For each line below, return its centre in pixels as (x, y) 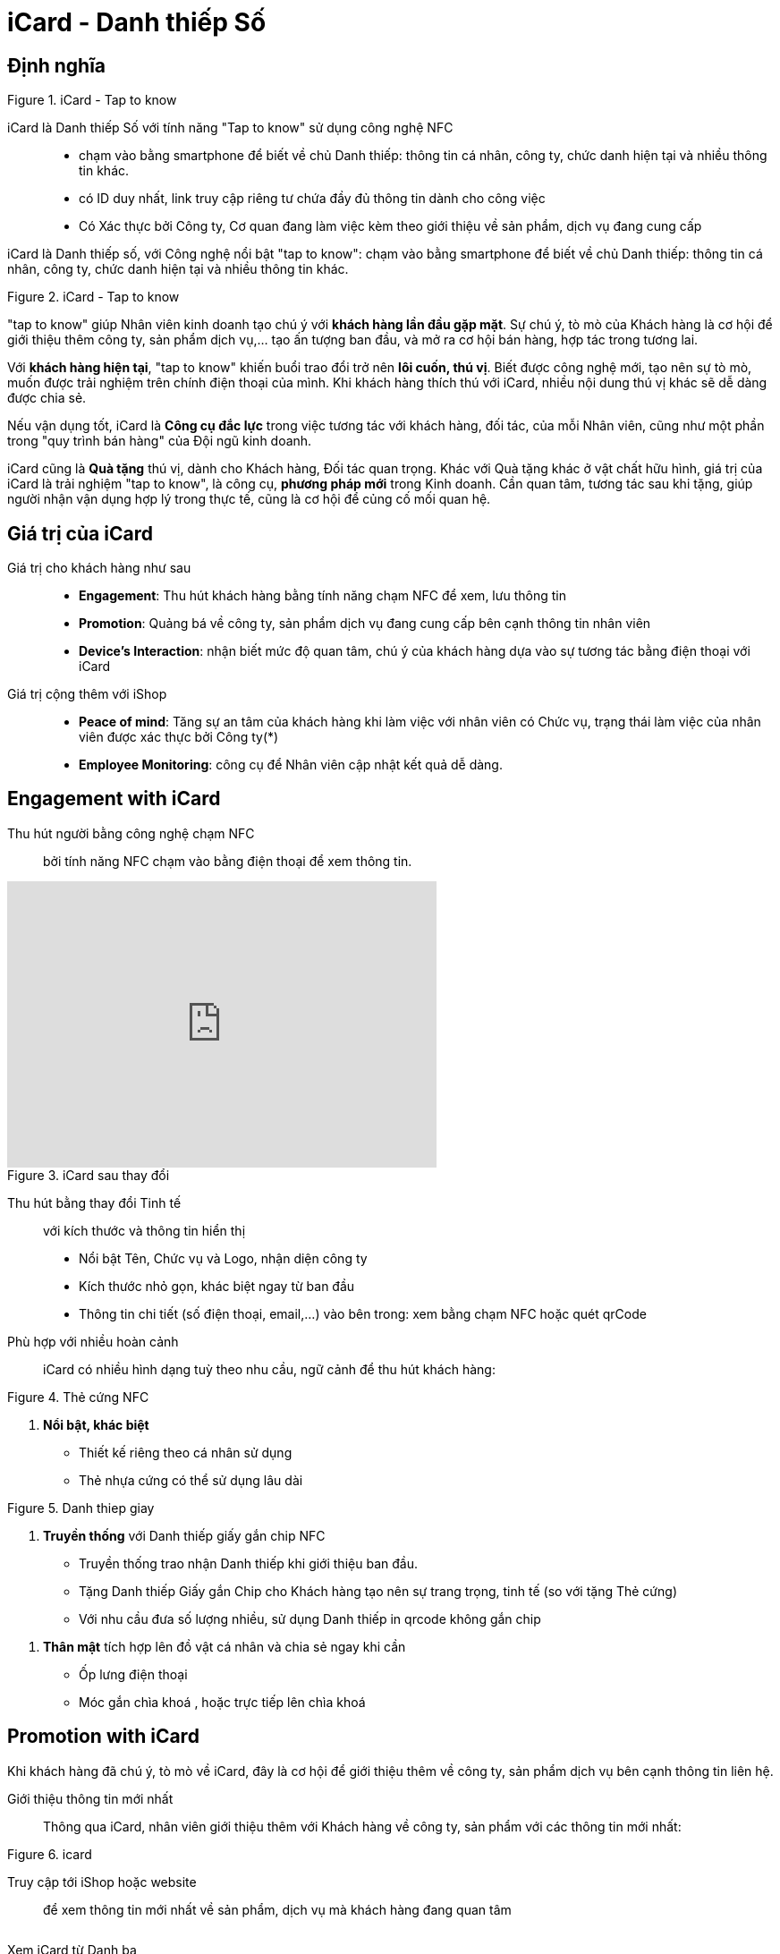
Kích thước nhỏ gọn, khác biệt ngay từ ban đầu (217, 1286)
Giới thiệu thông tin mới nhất (90, 1798)
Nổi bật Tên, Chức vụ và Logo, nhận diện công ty (223, 1258)
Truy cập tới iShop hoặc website (102, 1882)
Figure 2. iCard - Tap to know (93, 297)
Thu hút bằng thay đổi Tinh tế (94, 1202)
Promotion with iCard (103, 1737)
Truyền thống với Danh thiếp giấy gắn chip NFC (184, 1535)
